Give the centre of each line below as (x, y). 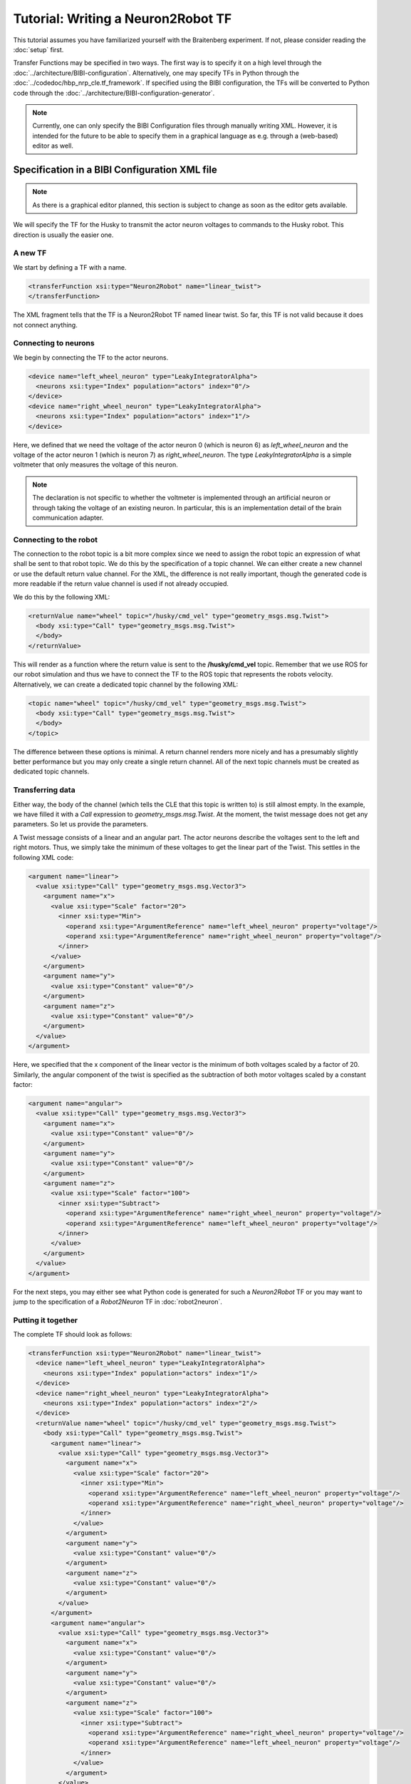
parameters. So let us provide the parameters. (81, 824)
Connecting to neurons (54, 343)
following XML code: (43, 857)
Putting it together (46, 1320)
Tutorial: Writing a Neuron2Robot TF (123, 19)
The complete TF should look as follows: (73, 1334)
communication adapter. (68, 517)
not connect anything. (45, 325)
